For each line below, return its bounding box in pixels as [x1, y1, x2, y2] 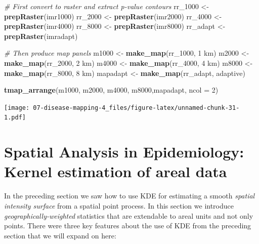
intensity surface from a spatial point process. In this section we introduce [4, 200, 234, 211]
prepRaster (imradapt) [4, 30, 78, 41]
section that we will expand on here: [4, 230, 116, 240]
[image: [4, 104, 30, 111]
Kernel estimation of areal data [4, 161, 227, 182]
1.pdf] [4, 114, 26, 121]
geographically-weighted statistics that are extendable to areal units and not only [4, 210, 253, 221]
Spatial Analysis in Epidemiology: [4, 141, 244, 162]
